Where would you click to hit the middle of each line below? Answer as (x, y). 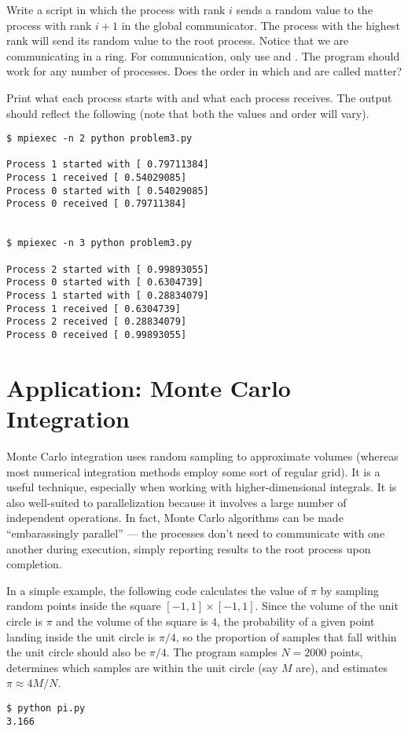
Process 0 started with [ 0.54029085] (108, 191)
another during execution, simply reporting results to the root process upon (189, 548)
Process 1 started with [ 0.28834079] (108, 296)
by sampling (349, 590)
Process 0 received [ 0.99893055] (97, 335)
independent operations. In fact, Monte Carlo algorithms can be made (175, 518)
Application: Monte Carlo (149, 387)
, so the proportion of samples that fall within (286, 636)
